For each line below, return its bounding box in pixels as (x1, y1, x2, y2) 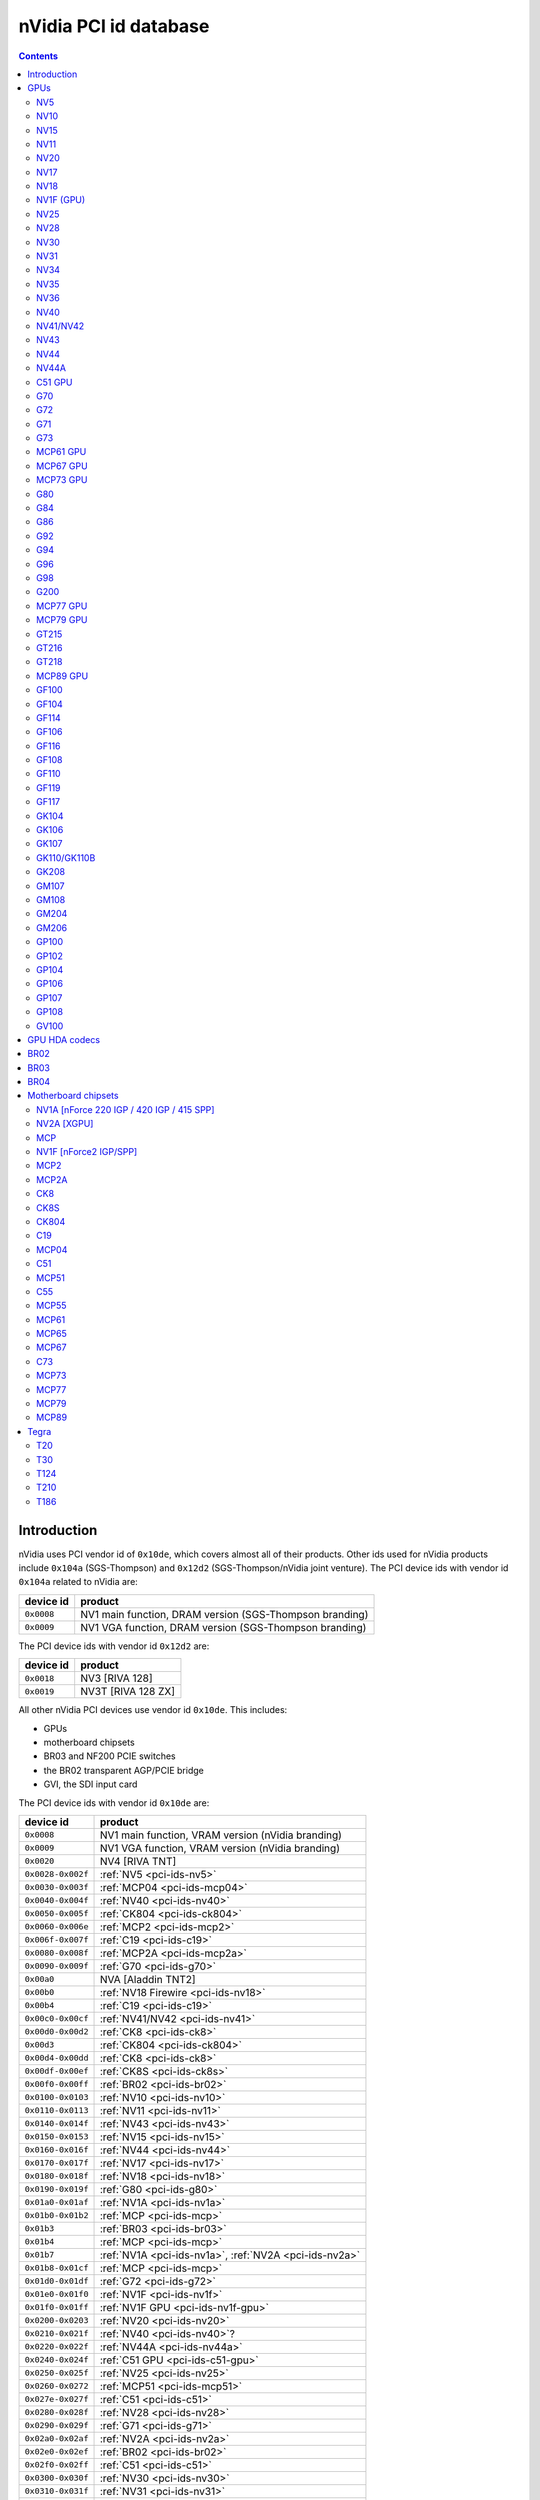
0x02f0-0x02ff (24, 2460, 89, 2470)
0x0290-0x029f (24, 2420, 89, 2431)
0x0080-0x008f (24, 1948, 89, 1959)
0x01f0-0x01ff (24, 2302, 89, 2313)
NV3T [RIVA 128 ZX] (80, 1685, 175, 1699)
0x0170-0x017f (24, 2158, 89, 2169)
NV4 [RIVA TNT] (99, 1854, 177, 1868)
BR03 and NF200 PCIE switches (43, 1750, 176, 1762)
